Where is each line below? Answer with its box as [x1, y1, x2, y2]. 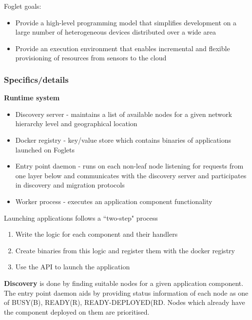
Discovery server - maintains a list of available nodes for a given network [15, 109, 232, 119]
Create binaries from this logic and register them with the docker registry [15, 245, 235, 255]
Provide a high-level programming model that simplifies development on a [15, 17, 236, 27]
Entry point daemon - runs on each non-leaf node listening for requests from [15, 161, 244, 171]
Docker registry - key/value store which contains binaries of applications [15, 134, 231, 145]
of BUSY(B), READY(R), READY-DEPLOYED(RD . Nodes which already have [4, 297, 245, 307]
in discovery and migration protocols [15, 180, 125, 190]
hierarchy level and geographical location [15, 118, 137, 129]
